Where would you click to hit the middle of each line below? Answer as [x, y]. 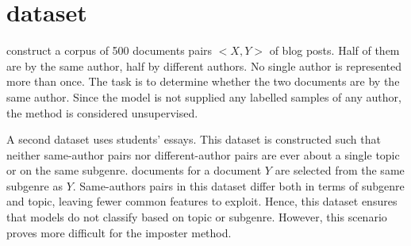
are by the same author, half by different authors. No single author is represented [204, 65]
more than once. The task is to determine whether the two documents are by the [203, 81]
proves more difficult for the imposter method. [119, 232]
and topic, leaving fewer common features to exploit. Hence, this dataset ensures [202, 201]
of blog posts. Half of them [334, 50]
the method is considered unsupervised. [102, 112]
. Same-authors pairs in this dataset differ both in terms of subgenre [238, 185]
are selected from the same [340, 170]
